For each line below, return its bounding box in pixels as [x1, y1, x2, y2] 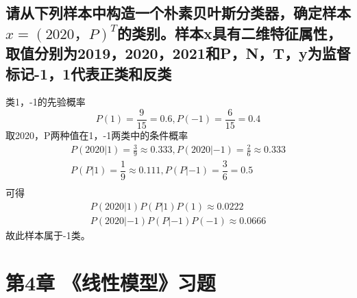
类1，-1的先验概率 [5, 95, 86, 109]
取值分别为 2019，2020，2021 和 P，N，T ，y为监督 [5, 42, 351, 64]
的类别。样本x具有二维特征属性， [116, 22, 342, 43]
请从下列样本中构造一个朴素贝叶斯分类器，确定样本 [5, 2, 351, 23]
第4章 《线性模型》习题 [5, 268, 216, 296]
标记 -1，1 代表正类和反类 [5, 62, 172, 84]
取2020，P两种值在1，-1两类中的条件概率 [5, 128, 188, 142]
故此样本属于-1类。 [5, 227, 90, 242]
